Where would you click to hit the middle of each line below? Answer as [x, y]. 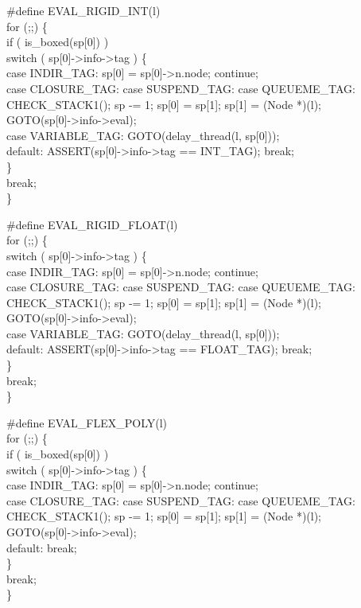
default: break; [42, 547]
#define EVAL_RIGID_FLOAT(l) [92, 224]
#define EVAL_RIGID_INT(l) [83, 10]
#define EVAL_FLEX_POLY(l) [87, 422]
